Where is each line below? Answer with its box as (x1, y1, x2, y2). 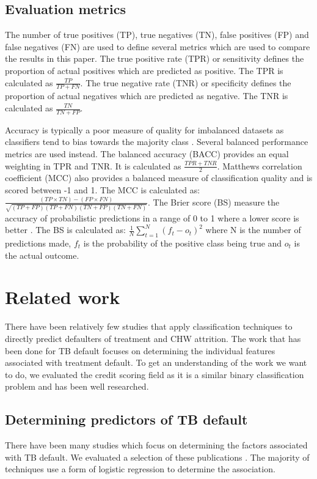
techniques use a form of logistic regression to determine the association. (5, 462, 275, 475)
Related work (5, 284, 120, 310)
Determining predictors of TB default (5, 410, 248, 429)
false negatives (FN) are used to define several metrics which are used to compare (5, 40, 310, 53)
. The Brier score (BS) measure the (147, 195, 280, 208)
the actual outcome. (5, 248, 79, 261)
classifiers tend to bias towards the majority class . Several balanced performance (5, 135, 308, 148)
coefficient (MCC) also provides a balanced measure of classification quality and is (5, 171, 313, 184)
